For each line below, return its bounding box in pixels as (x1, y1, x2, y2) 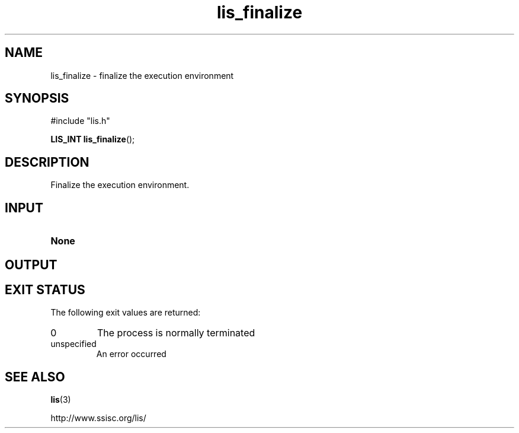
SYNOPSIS (5, 91, 69, 106)
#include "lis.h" (50, 116, 110, 126)
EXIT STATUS (5, 282, 85, 297)
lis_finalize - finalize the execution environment (50, 70, 234, 81)
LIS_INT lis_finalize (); (50, 134, 135, 145)
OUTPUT (5, 257, 57, 272)
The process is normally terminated (97, 327, 255, 339)
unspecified (50, 339, 97, 349)
